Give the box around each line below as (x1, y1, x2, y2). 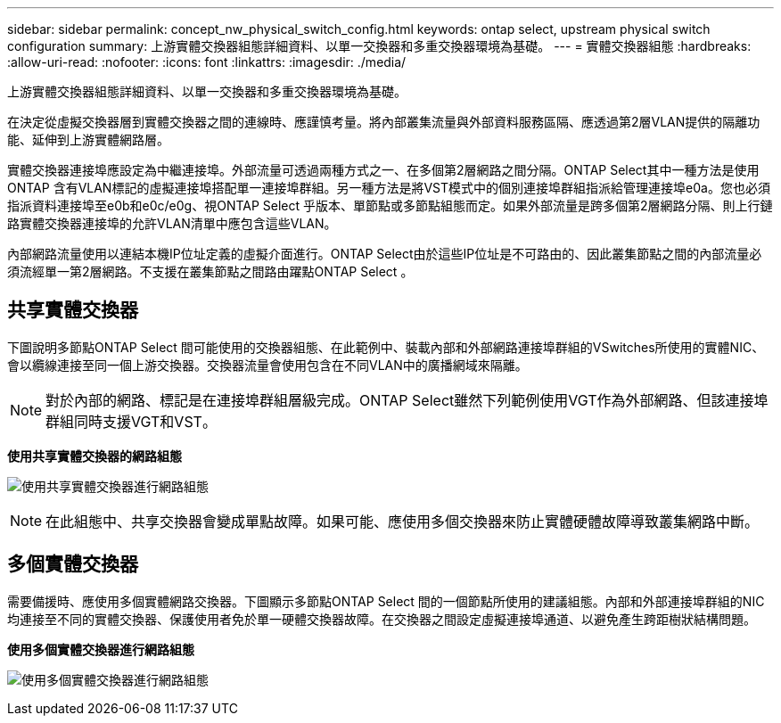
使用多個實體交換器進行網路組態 (7, 641, 194, 657)
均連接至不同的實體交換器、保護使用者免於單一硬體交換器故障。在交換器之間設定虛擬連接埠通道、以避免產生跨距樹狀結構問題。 (7, 611, 756, 627)
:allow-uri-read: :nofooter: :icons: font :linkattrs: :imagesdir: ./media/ (7, 54, 407, 70)
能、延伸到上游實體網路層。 (7, 132, 169, 147)
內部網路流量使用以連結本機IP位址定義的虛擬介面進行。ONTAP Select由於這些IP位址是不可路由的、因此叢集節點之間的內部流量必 (7, 246, 762, 261)
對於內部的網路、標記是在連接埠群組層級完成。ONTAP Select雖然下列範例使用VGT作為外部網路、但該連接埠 (45, 390, 769, 409)
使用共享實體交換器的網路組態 (7, 448, 182, 464)
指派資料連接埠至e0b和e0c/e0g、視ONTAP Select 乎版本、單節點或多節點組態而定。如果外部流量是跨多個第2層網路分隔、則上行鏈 (7, 198, 773, 213)
